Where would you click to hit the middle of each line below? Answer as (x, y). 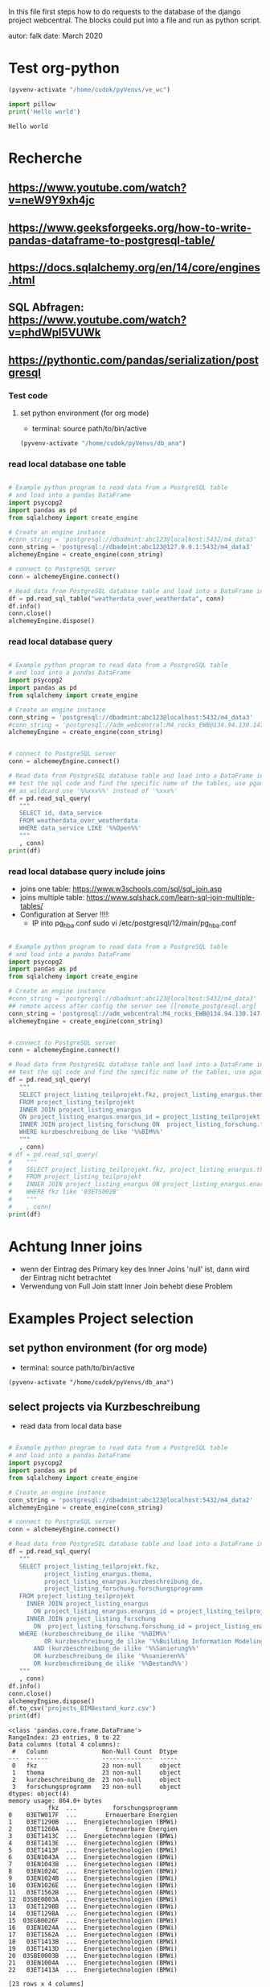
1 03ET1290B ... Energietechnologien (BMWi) (93, 1822)
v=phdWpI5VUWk (55, 333)
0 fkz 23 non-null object (96, 1766)
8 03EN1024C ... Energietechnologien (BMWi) (93, 1872)
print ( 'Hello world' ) (45, 112)
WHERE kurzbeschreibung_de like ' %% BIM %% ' (91, 1132)
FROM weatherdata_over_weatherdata (78, 821)
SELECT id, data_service (61, 813)
